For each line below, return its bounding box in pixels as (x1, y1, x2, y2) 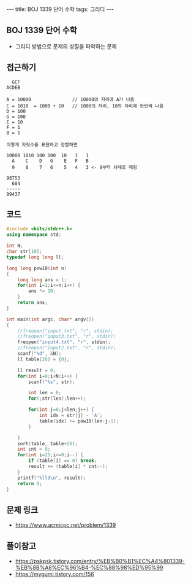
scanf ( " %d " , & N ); (17, 351, 62, 357)
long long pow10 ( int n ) (6, 265, 67, 271)
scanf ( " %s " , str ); (28, 379, 75, 385)
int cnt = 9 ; (17, 446, 51, 453)
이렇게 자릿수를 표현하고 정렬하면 (6, 141, 78, 148)
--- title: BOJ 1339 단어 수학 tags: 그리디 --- (6, 6, 114, 13)
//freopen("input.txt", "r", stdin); (17, 327, 114, 334)
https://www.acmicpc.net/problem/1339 (15, 521, 116, 529)
